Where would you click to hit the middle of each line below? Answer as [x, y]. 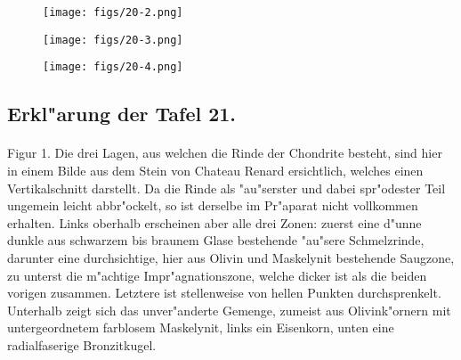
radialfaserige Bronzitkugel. [82, 344]
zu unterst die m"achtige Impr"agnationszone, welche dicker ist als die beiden [217, 275]
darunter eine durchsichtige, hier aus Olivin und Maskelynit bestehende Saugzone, [231, 257]
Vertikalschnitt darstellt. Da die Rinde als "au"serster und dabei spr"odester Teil [226, 188]
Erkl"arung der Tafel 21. [122, 114]
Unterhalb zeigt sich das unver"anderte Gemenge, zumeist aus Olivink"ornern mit [229, 310]
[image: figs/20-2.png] [113, 12]
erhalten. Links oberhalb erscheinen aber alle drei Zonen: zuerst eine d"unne [214, 222]
